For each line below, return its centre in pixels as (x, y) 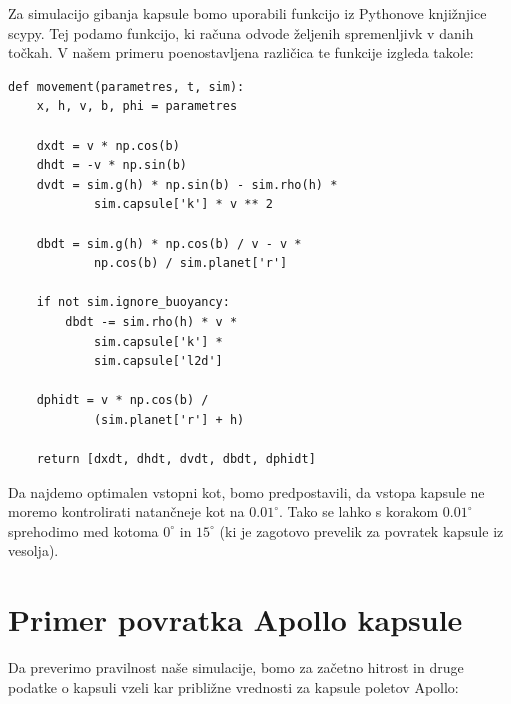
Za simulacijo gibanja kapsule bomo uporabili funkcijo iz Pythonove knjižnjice (247, 13)
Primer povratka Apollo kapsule (235, 619)
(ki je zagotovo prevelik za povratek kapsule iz (361, 530)
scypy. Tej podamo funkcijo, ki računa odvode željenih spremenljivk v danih (241, 32)
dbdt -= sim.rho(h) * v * (151, 321)
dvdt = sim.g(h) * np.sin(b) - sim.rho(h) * (187, 184)
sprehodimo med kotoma (83, 530)
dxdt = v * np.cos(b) (108, 145)
